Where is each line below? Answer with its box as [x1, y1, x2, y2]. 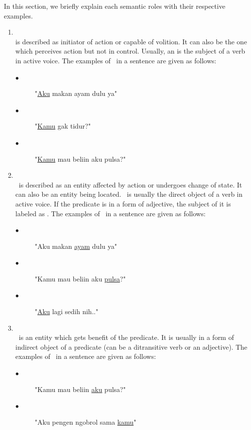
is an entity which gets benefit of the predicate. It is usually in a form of [18, 332, 234, 342]
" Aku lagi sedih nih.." [34, 306, 99, 317]
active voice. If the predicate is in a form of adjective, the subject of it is [15, 198, 231, 208]
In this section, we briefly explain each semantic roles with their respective [4, 1, 225, 11]
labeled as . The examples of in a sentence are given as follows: [15, 208, 206, 218]
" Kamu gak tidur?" [34, 121, 91, 131]
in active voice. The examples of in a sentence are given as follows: [15, 55, 217, 65]
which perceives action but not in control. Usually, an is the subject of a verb [15, 46, 245, 56]
